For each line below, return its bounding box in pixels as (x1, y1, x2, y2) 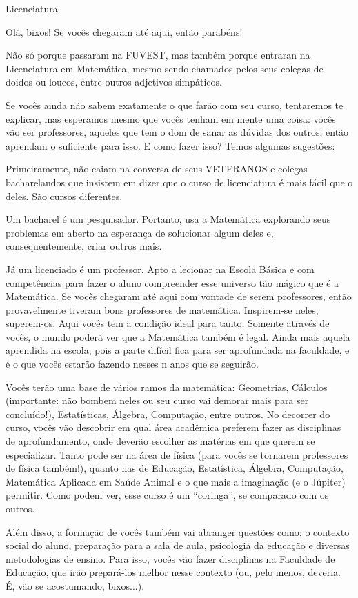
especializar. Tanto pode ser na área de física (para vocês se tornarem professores (6, 447, 348, 461)
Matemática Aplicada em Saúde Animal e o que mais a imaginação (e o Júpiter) (6, 474, 346, 488)
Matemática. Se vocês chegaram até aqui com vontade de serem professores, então (6, 289, 352, 303)
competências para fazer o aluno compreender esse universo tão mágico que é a (6, 275, 339, 290)
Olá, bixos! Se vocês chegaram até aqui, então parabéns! (6, 24, 243, 39)
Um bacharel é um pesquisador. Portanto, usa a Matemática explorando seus (6, 212, 331, 226)
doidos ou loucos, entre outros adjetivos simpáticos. (6, 74, 222, 89)
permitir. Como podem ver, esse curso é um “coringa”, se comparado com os (6, 488, 329, 502)
